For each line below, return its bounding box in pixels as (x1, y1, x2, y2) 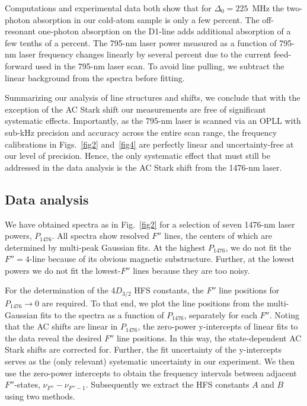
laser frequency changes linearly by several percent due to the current (19, 48, 271, 60)
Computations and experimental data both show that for (5, 2, 212, 14)
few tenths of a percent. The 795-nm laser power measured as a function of (5, 36, 277, 49)
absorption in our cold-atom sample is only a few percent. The (33, 13, 260, 25)
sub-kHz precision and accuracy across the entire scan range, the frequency (5, 126, 277, 138)
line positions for (219, 284, 280, 296)
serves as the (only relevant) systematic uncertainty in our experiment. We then (5, 354, 295, 367)
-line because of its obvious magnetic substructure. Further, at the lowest (29, 252, 295, 265)
